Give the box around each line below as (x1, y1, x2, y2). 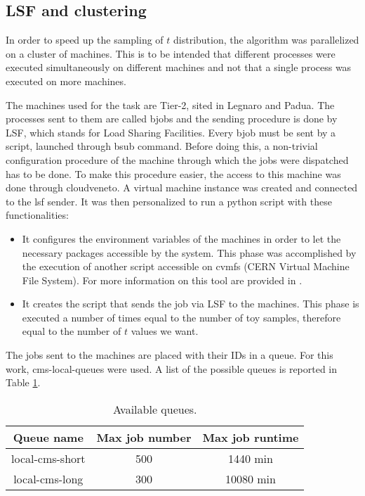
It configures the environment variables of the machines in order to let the (22, 231, 341, 246)
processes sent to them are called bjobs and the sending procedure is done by (6, 111, 338, 126)
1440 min (227, 450, 273, 466)
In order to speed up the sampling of (6, 32, 164, 47)
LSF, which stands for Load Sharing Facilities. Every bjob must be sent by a (6, 125, 336, 139)
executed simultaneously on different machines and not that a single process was (6, 60, 352, 75)
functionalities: (6, 208, 69, 222)
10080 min (225, 470, 276, 487)
